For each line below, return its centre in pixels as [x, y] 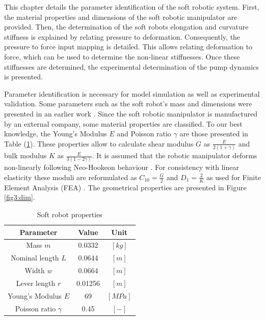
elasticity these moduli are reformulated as [71, 177]
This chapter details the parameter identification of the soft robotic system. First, [132, 7]
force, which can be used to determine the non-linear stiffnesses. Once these [122, 56]
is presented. [24, 77]
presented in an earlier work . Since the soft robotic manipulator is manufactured [131, 113]
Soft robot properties [70, 214]
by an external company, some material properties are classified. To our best [123, 123]
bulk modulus [25, 155]
